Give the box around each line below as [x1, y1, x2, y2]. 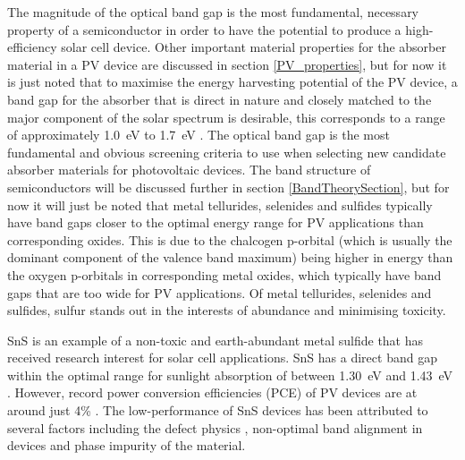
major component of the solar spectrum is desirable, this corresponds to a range [7, 107, 445, 126]
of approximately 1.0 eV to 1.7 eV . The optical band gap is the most [7, 125, 390, 144]
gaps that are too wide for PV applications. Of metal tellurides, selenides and [7, 283, 432, 302]
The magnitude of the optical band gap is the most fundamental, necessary [7, 3, 419, 21]
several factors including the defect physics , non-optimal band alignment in [7, 418, 423, 437]
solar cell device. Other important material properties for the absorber [61, 38, 446, 56]
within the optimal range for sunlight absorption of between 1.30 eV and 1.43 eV [7, 365, 453, 384]
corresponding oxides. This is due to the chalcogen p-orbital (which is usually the [7, 230, 452, 249]
